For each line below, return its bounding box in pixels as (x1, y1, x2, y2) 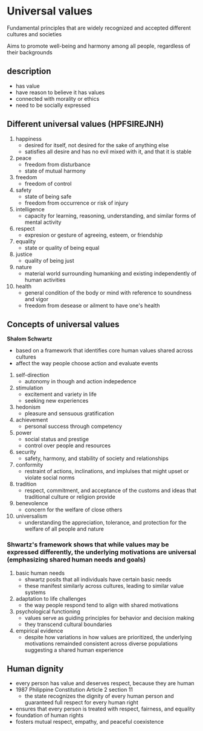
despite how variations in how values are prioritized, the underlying (24, 633, 192, 640)
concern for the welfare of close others (24, 506, 123, 514)
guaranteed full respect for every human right (24, 699, 138, 706)
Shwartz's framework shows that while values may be (7, 540, 169, 549)
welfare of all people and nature (24, 525, 105, 532)
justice (15, 251, 33, 258)
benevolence (15, 500, 48, 507)
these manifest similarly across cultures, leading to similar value (24, 582, 184, 589)
